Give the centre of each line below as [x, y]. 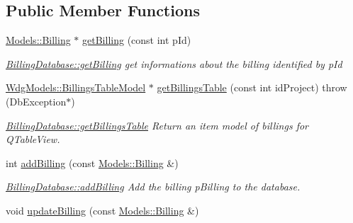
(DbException [36, 101]
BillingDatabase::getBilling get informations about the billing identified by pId [174, 63]
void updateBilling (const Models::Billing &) [102, 210]
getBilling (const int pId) [137, 40]
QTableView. [33, 139]
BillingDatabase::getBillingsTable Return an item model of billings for [157, 125]
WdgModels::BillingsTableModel [76, 87]
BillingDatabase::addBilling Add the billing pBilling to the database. [153, 187]
